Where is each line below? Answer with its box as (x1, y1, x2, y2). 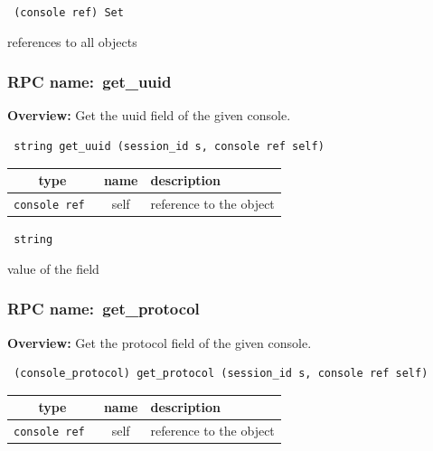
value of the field (7, 258, 99, 277)
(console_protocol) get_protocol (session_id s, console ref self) (14, 367, 428, 381)
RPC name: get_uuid (7, 70, 172, 93)
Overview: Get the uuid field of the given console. (7, 106, 291, 125)
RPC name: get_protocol (7, 297, 200, 320)
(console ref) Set (14, 6, 124, 19)
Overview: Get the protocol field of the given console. (7, 333, 312, 352)
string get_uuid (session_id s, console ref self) (14, 140, 325, 154)
